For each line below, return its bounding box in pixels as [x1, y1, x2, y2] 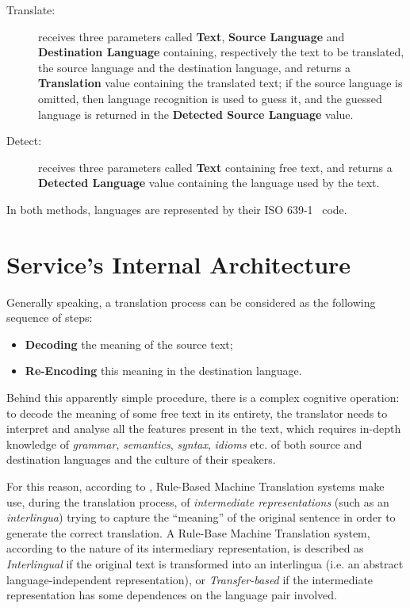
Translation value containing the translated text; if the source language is [38, 75, 403, 91]
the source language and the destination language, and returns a [38, 59, 351, 75]
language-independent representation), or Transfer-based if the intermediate [6, 571, 374, 587]
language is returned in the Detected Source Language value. [38, 105, 354, 122]
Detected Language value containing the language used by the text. [38, 174, 380, 191]
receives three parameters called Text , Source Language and [38, 28, 345, 44]
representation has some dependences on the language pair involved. [6, 587, 337, 603]
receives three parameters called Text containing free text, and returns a [38, 159, 393, 175]
